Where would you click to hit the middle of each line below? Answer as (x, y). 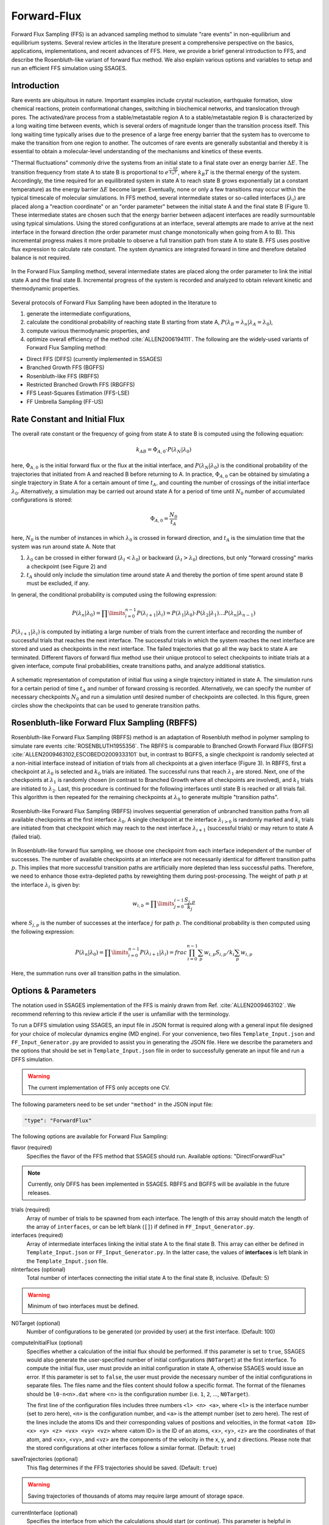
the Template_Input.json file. (67, 1261)
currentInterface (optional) (44, 1512)
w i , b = (141, 904)
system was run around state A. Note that (63, 547)
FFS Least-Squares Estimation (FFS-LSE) (78, 393)
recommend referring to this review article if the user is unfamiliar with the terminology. (121, 1014)
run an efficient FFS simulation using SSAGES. (69, 68)
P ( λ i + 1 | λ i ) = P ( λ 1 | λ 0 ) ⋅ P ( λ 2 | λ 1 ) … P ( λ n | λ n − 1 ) (196, 614)
